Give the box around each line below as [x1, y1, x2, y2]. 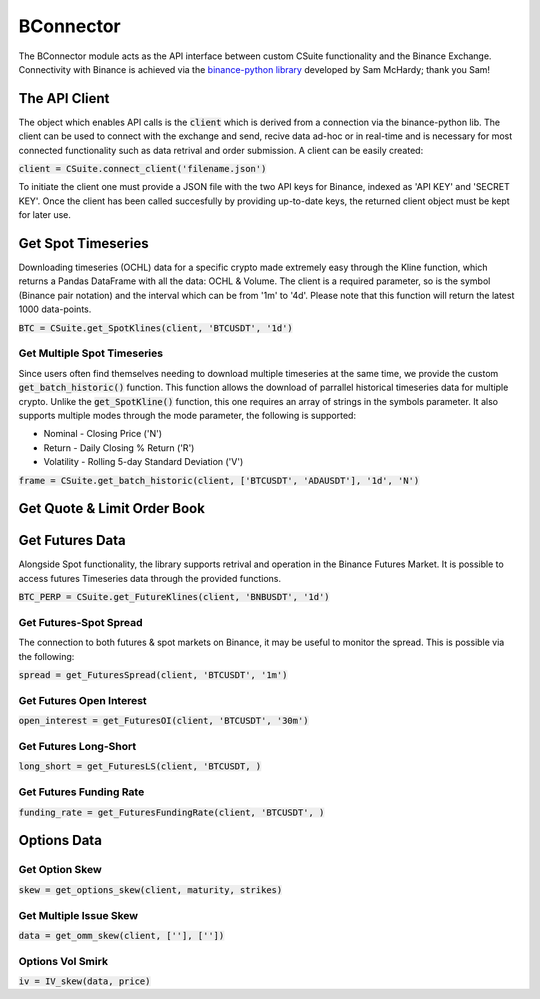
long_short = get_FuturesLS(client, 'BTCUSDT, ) [18, 761, 262, 772]
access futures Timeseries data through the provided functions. [18, 572, 282, 584]
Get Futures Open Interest [18, 693, 147, 707]
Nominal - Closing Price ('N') [43, 428, 163, 440]
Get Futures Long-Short [18, 740, 137, 754]
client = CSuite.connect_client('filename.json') [18, 163, 267, 175]
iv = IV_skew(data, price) [18, 976, 151, 987]
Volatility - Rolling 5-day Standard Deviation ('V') [43, 456, 244, 468]
